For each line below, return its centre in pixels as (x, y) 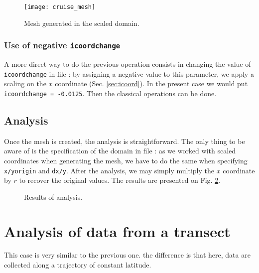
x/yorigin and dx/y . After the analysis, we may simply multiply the (109, 170)
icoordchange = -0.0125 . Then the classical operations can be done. (110, 93)
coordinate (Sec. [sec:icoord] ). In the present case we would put (151, 83)
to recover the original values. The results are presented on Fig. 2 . (120, 180)
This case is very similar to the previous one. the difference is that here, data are (127, 255)
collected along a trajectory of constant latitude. (78, 265)
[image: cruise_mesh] (60, 7)
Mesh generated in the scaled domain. (82, 23)
